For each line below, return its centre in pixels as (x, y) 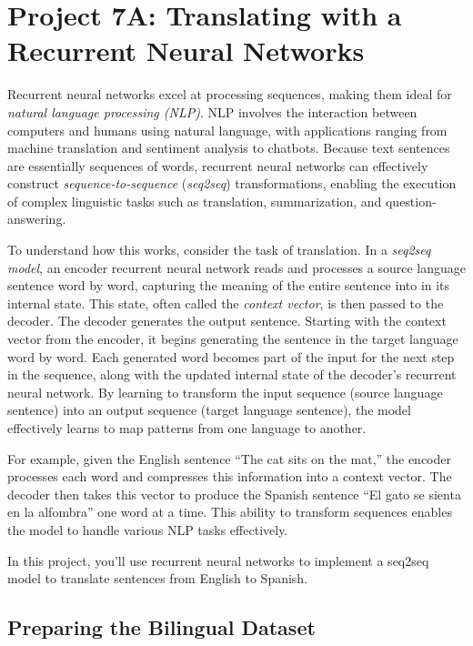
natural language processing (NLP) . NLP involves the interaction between (212, 111)
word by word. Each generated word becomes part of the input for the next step (231, 356)
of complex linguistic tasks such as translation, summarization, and (195, 201)
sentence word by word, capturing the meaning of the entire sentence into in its (229, 285)
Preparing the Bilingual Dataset (161, 627)
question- (411, 201)
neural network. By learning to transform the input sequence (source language (225, 392)
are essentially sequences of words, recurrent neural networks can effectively (218, 165)
